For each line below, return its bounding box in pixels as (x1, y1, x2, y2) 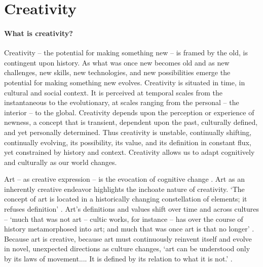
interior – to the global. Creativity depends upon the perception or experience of (4, 107, 254, 117)
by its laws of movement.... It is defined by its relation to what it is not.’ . (4, 253, 233, 264)
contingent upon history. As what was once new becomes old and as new (4, 57, 230, 68)
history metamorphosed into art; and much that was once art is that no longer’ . (4, 223, 254, 234)
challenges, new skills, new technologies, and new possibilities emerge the (4, 67, 231, 78)
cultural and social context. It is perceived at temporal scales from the (4, 87, 222, 97)
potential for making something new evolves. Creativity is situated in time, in (4, 77, 245, 87)
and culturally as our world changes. (4, 156, 117, 167)
